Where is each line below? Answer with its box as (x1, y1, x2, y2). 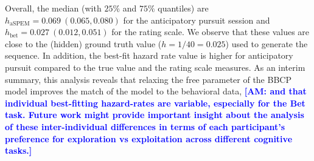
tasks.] (5, 144, 32, 157)
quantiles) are (158, 2, 209, 14)
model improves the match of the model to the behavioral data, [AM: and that (5, 85, 307, 97)
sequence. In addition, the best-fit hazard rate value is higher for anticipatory (5, 49, 293, 62)
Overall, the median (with (5, 2, 102, 14)
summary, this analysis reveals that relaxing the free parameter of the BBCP (5, 73, 291, 85)
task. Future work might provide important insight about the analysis (5, 108, 304, 121)
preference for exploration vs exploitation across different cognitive (5, 132, 293, 145)
